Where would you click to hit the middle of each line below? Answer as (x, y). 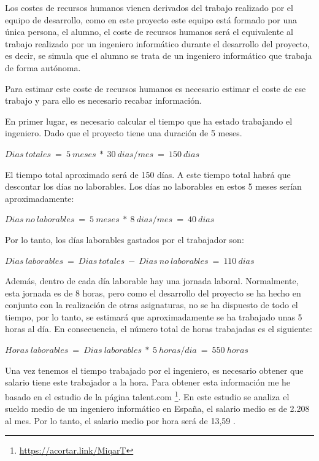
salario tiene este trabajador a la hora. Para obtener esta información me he (148, 382)
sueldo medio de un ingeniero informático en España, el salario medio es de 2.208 (157, 409)
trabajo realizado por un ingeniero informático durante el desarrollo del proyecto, (157, 43)
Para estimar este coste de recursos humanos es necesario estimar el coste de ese (156, 88)
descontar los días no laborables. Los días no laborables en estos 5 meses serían (153, 186)
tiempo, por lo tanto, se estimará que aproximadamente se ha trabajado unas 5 (154, 316)
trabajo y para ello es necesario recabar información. (103, 100)
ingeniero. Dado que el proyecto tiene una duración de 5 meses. (124, 133)
